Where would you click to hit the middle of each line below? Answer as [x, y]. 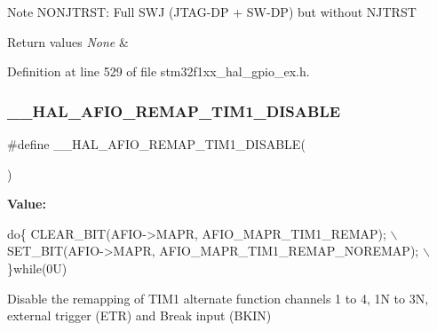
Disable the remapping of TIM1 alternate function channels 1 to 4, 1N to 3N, [218, 298]
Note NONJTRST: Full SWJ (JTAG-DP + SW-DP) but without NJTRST [212, 12]
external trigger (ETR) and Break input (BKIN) [139, 315]
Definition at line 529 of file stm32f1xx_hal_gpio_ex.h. [159, 71]
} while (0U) [37, 268]
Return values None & [68, 41]
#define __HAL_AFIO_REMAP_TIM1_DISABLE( [156, 144]
